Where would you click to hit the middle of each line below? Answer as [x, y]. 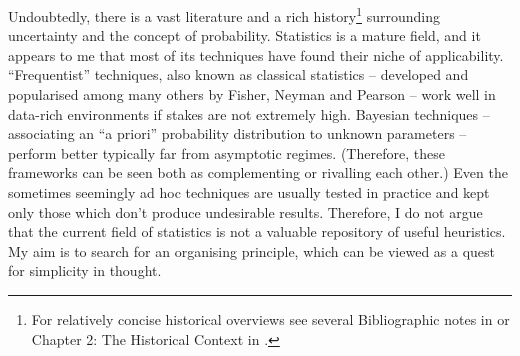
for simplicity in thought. [85, 270]
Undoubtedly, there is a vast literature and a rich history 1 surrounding [224, 14]
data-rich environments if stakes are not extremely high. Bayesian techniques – [249, 113]
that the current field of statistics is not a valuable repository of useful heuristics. [257, 231]
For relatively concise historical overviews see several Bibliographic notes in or [270, 318]
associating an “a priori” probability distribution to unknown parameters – [237, 133]
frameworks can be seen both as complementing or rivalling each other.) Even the [258, 172]
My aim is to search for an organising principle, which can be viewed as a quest [252, 250]
